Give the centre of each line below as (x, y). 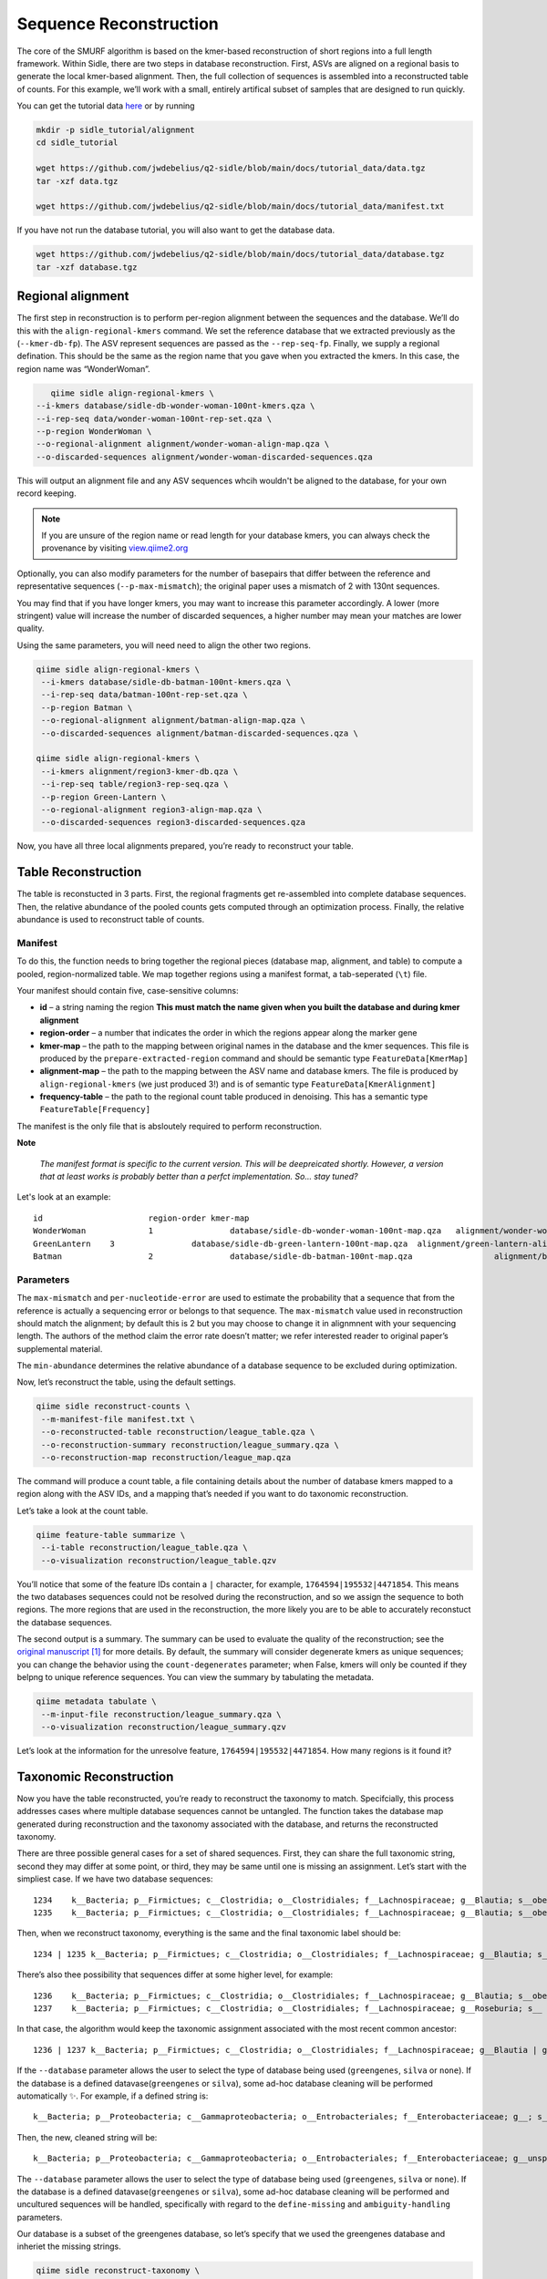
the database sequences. (65, 1622)
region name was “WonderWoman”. (83, 368)
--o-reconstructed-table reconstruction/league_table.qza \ (178, 1432)
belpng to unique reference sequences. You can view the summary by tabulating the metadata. (195, 1677)
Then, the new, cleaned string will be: (87, 2137)
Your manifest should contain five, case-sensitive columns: (128, 990)
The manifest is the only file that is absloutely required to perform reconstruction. (170, 1126)
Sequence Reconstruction (118, 24)
